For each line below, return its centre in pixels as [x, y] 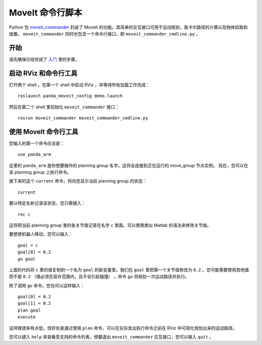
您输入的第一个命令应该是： [37, 143]
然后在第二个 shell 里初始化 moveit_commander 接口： [64, 107]
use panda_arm [34, 155]
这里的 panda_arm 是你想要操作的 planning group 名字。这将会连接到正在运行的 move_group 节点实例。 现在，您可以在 [129, 165]
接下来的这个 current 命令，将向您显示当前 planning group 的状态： [78, 181]
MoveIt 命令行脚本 [46, 13]
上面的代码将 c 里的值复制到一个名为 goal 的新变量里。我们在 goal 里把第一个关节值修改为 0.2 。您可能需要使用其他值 [129, 270]
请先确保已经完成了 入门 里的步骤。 [44, 59]
